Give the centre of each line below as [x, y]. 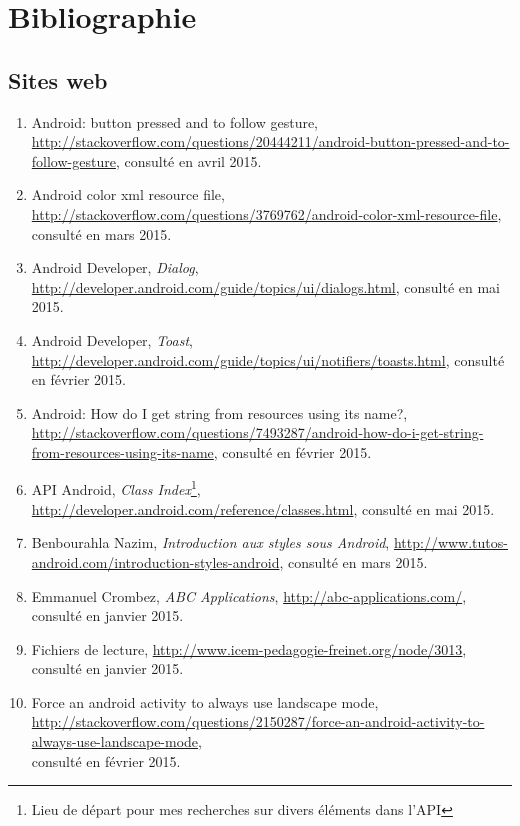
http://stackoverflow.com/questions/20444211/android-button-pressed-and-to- [270, 141]
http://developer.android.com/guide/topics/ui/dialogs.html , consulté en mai [266, 286]
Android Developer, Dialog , [115, 267]
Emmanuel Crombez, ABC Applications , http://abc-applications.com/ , [249, 595]
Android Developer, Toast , [112, 339]
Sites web [58, 79]
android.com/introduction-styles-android [155, 561]
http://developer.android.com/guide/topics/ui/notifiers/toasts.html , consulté [268, 359]
